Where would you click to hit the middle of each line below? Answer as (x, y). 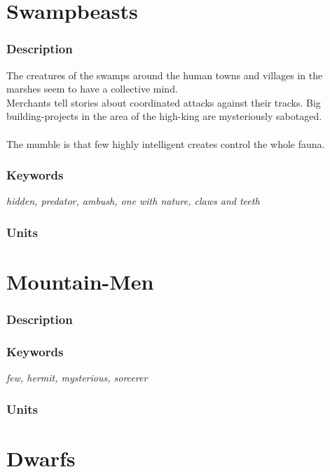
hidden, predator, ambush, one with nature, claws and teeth (133, 201)
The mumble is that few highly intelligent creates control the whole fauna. (166, 143)
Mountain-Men (80, 281)
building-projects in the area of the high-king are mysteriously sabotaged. (164, 116)
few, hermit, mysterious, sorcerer (77, 378)
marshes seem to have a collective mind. (92, 89)
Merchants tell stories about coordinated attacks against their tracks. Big (164, 102)
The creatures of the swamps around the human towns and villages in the (165, 75)
